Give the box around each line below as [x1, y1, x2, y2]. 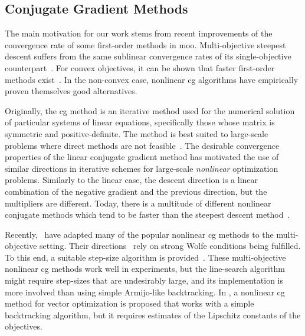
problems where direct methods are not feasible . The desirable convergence [5, 139, 280, 151]
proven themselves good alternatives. [5, 85, 137, 97]
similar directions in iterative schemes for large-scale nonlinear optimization [5, 162, 278, 174]
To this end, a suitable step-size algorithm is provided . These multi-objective [5, 251, 286, 263]
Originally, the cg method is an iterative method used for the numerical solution [5, 104, 295, 117]
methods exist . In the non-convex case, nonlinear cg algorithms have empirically [5, 73, 299, 85]
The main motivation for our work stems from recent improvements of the [5, 27, 273, 39]
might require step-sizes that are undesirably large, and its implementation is [5, 274, 283, 287]
